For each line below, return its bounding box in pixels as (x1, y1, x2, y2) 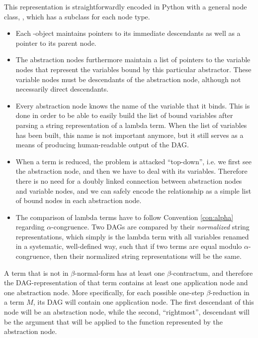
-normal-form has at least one (75, 267, 165, 278)
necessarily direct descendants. (15, 84, 109, 94)
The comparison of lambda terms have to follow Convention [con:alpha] (15, 212, 234, 222)
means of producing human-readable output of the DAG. (15, 139, 189, 150)
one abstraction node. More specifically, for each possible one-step (4, 287, 204, 297)
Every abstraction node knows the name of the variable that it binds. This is (15, 100, 250, 111)
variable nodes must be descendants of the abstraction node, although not (15, 74, 241, 84)
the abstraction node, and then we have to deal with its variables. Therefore (15, 166, 248, 176)
